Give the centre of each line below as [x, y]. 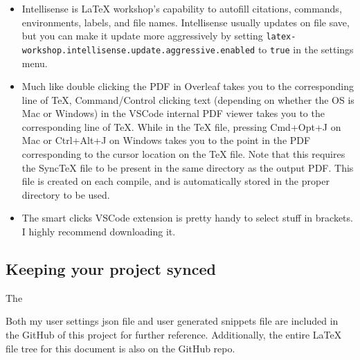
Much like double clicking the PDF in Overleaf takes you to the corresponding [188, 86]
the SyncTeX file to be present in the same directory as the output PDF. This [188, 167]
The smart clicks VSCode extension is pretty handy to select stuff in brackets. [187, 218]
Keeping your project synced [111, 269]
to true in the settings [306, 49]
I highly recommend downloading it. [99, 232]
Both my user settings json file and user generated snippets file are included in [172, 321]
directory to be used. [66, 194]
